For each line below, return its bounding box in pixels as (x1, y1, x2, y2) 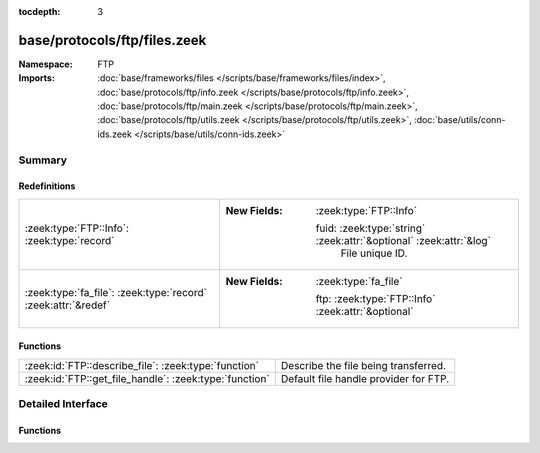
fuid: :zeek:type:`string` (315, 221, 426, 235)
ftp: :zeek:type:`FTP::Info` (315, 291, 436, 305)
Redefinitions (18, 180, 76, 192)
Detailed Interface (18, 397, 109, 411)
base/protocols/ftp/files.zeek (18, 31, 207, 49)
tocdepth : (18, 6, 61, 17)
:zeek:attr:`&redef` (24, 298, 110, 312)
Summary (18, 153, 68, 167)
